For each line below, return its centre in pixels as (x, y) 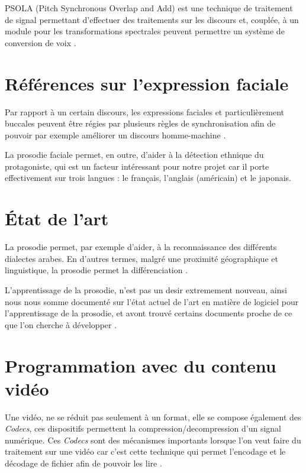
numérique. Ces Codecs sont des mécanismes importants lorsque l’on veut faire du (153, 440)
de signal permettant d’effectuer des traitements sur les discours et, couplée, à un (152, 19)
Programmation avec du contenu (141, 365)
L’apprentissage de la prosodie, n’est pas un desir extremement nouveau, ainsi (146, 289)
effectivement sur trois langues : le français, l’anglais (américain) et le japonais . (148, 178)
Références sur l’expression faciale (147, 83)
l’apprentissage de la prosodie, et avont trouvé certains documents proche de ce (149, 313)
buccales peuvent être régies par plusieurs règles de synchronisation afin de (140, 123)
